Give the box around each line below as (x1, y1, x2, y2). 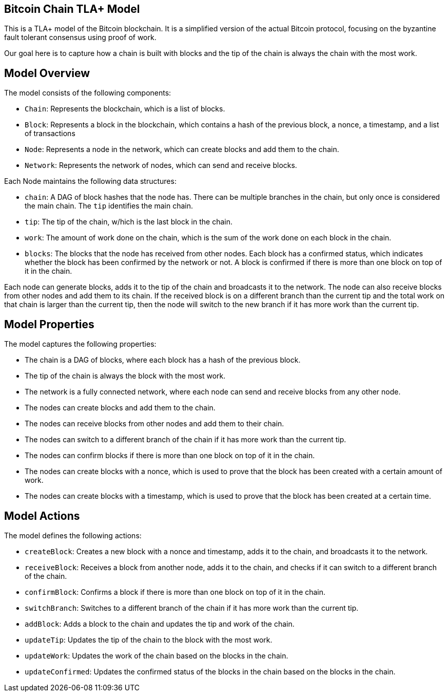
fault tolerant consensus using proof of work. (4, 33, 157, 42)
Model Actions (4, 509, 80, 522)
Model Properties (4, 317, 94, 331)
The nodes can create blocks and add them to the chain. (25, 403, 216, 412)
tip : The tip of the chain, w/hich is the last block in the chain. (25, 217, 232, 227)
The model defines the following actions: (4, 531, 142, 540)
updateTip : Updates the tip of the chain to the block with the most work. (25, 635, 272, 644)
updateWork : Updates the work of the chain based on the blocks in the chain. (25, 651, 288, 660)
